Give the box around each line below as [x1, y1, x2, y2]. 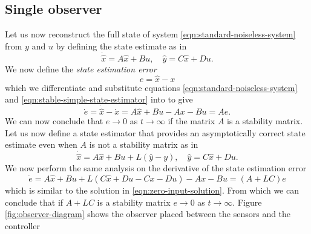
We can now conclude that [5, 115, 103, 127]
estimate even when [5, 138, 77, 151]
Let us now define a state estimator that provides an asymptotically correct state [5, 126, 306, 139]
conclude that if [5, 195, 64, 208]
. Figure [232, 195, 262, 208]
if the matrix [168, 115, 215, 127]
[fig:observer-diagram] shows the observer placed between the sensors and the [5, 207, 291, 220]
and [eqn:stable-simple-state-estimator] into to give [5, 93, 193, 106]
